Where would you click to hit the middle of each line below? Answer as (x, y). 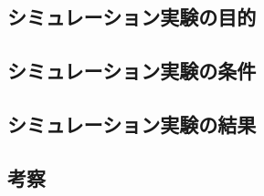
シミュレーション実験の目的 (132, 17)
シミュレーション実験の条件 (132, 71)
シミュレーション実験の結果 (132, 124)
